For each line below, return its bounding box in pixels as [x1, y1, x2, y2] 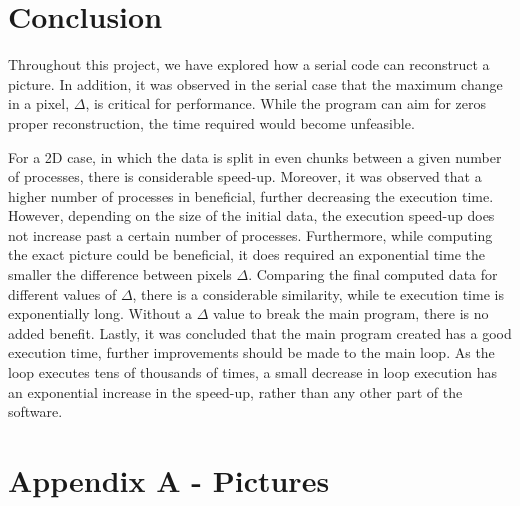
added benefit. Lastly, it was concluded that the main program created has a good [8, 322, 512, 343]
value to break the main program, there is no [212, 303, 489, 324]
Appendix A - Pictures [8, 460, 330, 500]
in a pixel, [8, 93, 70, 114]
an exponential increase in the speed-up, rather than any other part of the [8, 381, 463, 402]
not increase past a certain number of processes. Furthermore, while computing [8, 224, 493, 245]
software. [8, 401, 63, 422]
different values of [8, 283, 117, 304]
